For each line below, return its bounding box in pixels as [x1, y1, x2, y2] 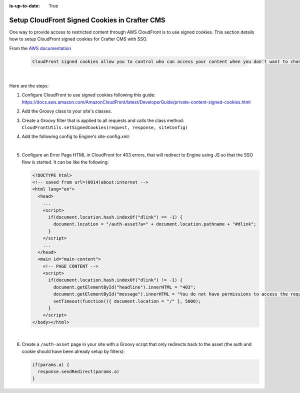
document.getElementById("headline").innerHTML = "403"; [53, 284, 196, 290]
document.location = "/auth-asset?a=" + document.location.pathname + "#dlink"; [53, 221, 257, 227]
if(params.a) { [32, 361, 69, 367]
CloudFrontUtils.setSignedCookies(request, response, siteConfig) [21, 125, 188, 130]
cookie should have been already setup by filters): [21, 348, 125, 354]
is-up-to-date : [9, 3, 40, 8]
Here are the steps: [9, 83, 49, 89]
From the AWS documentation [9, 45, 71, 51]
